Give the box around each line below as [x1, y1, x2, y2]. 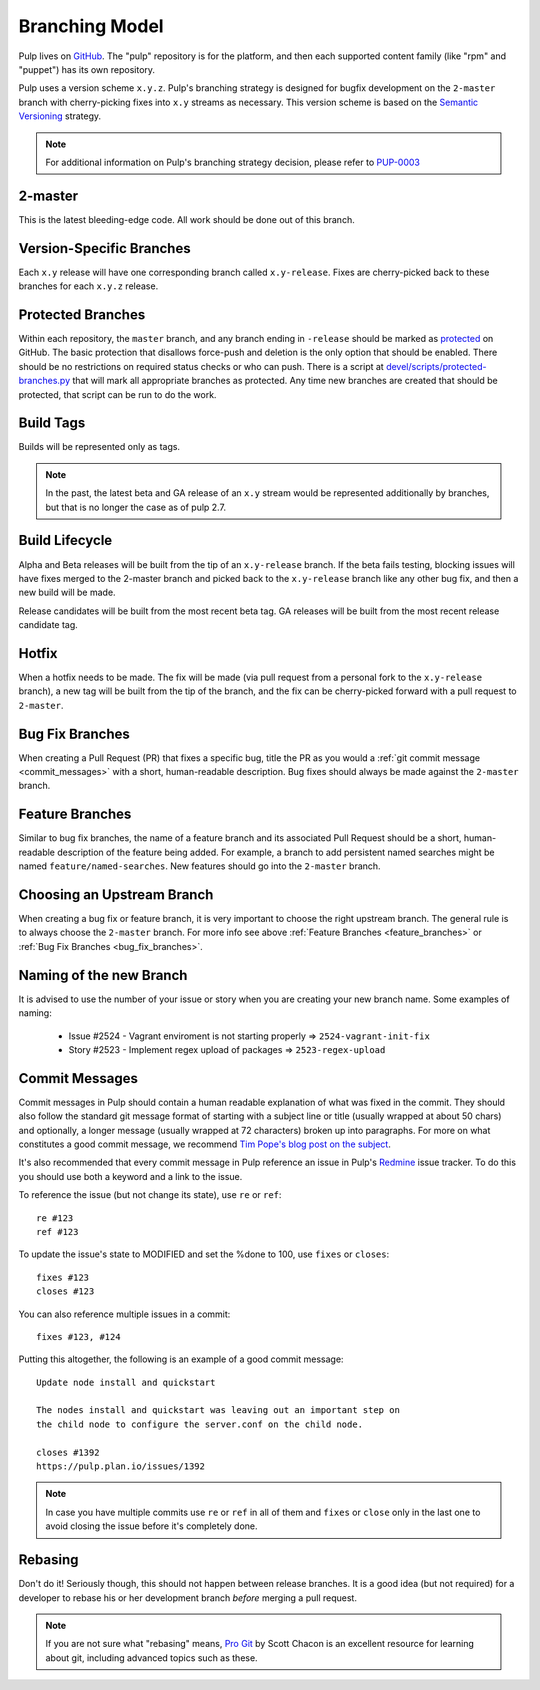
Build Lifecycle [18, 532, 113, 549]
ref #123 [36, 1226, 79, 1237]
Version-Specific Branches [18, 240, 191, 257]
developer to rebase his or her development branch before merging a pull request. [18, 1591, 357, 1604]
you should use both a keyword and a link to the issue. [18, 1170, 243, 1182]
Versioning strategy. [18, 110, 102, 122]
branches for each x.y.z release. [18, 280, 159, 292]
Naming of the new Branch [18, 966, 188, 984]
